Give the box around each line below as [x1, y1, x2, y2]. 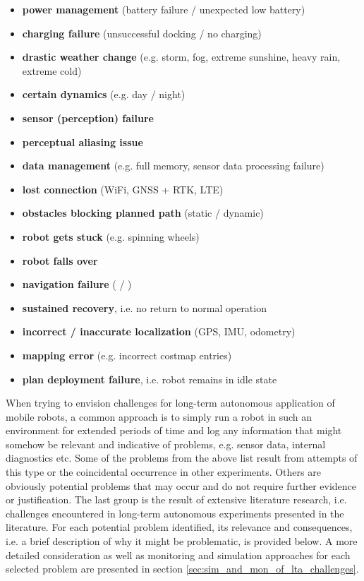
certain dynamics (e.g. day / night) [22, 87, 186, 102]
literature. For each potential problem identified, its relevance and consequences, [6, 520, 353, 534]
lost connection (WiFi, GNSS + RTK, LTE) [22, 181, 224, 196]
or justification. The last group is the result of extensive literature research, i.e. [6, 492, 347, 507]
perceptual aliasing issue [22, 134, 143, 149]
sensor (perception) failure [22, 110, 154, 125]
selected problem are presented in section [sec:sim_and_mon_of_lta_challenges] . [6, 561, 359, 576]
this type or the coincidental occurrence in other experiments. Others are [6, 465, 321, 479]
